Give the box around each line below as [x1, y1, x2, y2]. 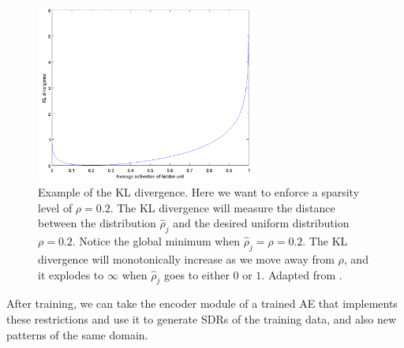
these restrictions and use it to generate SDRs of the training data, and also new [6, 310, 397, 327]
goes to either [163, 266, 230, 283]
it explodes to [38, 266, 104, 283]
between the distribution [38, 215, 156, 231]
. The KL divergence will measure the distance [110, 199, 335, 215]
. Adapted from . [261, 266, 342, 283]
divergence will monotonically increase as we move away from [38, 250, 335, 267]
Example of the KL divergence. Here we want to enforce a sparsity [38, 184, 360, 200]
